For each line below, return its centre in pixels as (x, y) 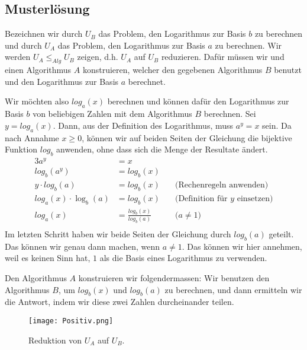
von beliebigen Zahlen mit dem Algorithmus (112, 114)
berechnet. (147, 81)
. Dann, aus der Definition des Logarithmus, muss (143, 125)
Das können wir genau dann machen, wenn (83, 246)
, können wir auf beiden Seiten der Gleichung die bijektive (187, 137)
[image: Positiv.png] (71, 321)
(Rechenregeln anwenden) (222, 185)
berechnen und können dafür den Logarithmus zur (198, 101)
